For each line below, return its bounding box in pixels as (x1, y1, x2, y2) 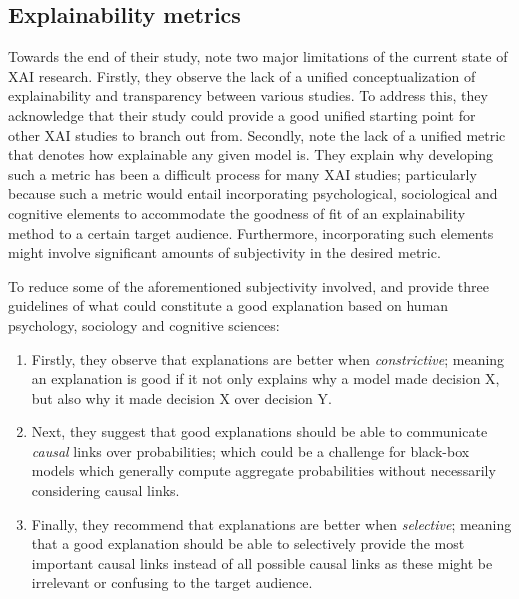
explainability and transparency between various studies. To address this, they (8, 85, 488, 106)
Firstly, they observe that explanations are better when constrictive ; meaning (31, 348, 505, 369)
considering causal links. (31, 480, 180, 501)
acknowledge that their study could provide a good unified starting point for (8, 104, 476, 125)
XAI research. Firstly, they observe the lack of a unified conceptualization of (8, 65, 476, 86)
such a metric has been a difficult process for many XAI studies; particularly (8, 163, 477, 184)
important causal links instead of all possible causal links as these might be (31, 552, 493, 573)
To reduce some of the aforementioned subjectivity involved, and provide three (8, 275, 489, 296)
